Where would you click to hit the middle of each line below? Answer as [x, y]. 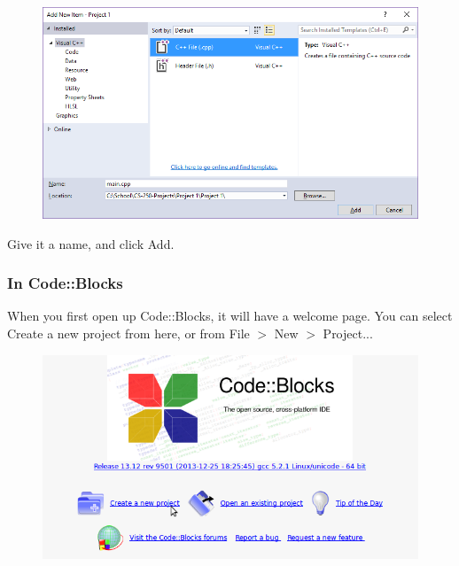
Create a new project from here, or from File [128, 333]
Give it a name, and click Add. [91, 243]
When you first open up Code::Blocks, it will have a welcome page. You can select [230, 316]
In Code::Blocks [65, 283]
